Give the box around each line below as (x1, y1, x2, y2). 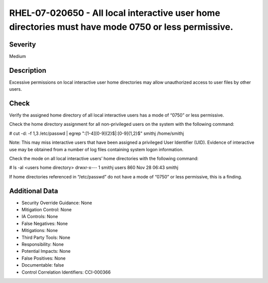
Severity (9, 40, 36, 49)
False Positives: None (21, 255, 66, 261)
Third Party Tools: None (21, 234, 70, 240)
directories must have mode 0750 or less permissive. (9, 21, 233, 32)
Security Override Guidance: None (21, 200, 92, 206)
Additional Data (9, 186, 58, 195)
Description (9, 66, 47, 74)
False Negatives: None (21, 221, 68, 226)
